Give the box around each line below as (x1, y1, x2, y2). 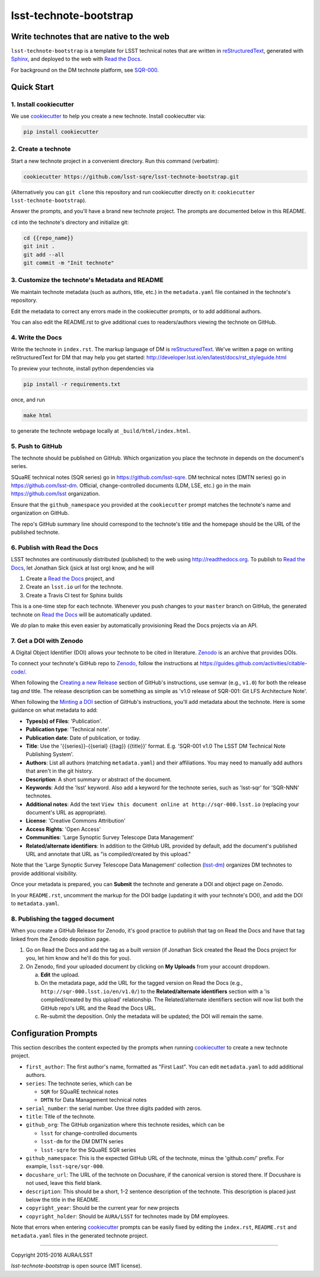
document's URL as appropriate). (25, 809, 107, 816)
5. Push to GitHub (11, 442, 62, 450)
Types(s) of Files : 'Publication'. (25, 717, 103, 725)
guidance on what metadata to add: (11, 707, 98, 714)
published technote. (11, 529, 60, 536)
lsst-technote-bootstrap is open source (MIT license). (11, 1262, 142, 1269)
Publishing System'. (25, 751, 74, 758)
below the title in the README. (25, 1196, 100, 1203)
